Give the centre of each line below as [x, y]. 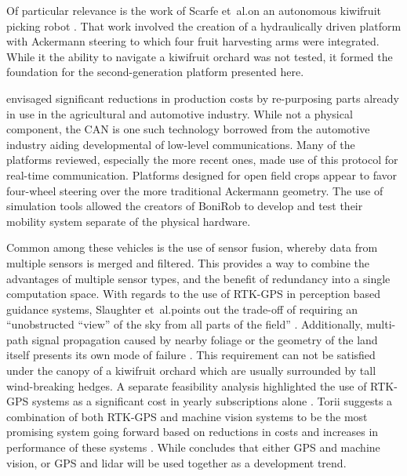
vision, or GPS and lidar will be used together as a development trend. [176, 462]
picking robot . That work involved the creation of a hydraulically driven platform [204, 25]
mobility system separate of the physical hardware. [129, 221]
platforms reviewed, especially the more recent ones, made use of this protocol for [202, 160]
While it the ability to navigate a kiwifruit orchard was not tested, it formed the [200, 56]
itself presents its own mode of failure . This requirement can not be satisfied [191, 355]
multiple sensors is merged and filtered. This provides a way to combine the [188, 262]
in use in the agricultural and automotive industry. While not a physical [180, 113]
